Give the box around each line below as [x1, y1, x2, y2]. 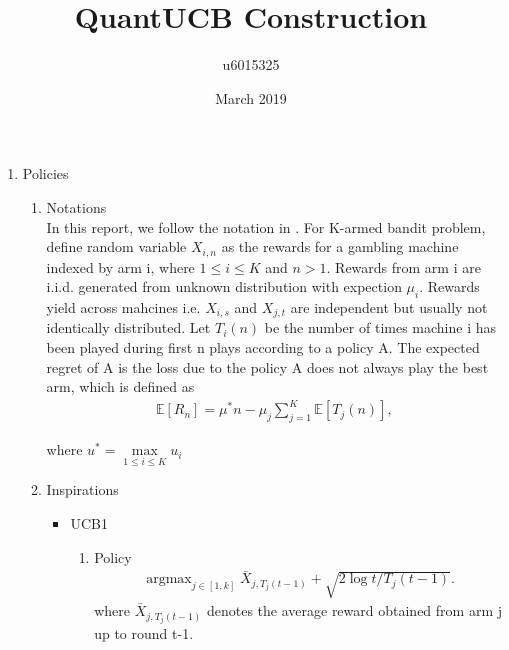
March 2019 [215, 87, 287, 108]
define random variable [46, 236, 187, 257]
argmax [146, 572, 192, 587]
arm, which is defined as [46, 376, 195, 397]
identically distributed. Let [46, 317, 211, 338]
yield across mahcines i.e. [46, 296, 201, 317]
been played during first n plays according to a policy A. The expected [46, 336, 480, 357]
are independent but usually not [290, 296, 488, 317]
